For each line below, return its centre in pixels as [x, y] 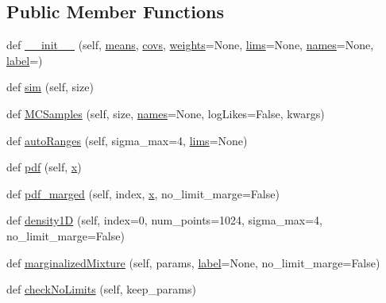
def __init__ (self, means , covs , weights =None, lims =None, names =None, [190, 45]
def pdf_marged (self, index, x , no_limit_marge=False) [143, 193]
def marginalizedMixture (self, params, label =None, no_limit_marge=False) [193, 262]
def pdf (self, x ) [44, 167]
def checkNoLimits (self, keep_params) [101, 289]
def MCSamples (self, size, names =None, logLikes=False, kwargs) [166, 113]
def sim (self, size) [50, 87]
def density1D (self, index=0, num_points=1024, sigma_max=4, [164, 220]
